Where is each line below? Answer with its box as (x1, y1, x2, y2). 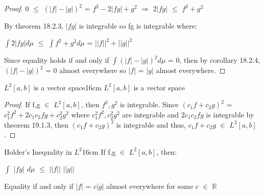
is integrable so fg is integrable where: (79, 20, 197, 31)
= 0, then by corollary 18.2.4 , (167, 55, 260, 65)
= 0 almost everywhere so (45, 65, 126, 76)
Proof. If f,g (4, 99, 40, 110)
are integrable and (122, 109, 179, 119)
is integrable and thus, (116, 119, 186, 130)
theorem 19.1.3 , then (4, 119, 69, 130)
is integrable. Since (119, 99, 179, 110)
